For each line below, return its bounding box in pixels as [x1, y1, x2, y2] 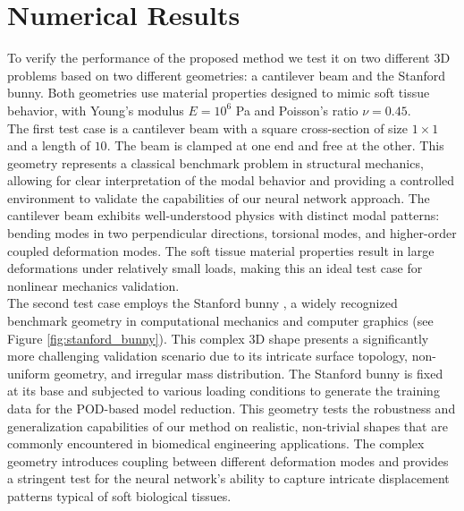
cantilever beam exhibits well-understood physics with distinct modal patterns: [7, 206, 440, 225]
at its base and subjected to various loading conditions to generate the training [7, 381, 440, 400]
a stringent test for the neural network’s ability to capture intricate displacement [7, 469, 450, 488]
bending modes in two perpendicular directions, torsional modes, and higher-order [7, 224, 457, 243]
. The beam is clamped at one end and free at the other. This [106, 136, 444, 155]
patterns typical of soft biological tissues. [7, 486, 232, 505]
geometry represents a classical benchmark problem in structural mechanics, [7, 153, 424, 172]
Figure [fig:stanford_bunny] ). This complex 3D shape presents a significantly [7, 328, 429, 347]
